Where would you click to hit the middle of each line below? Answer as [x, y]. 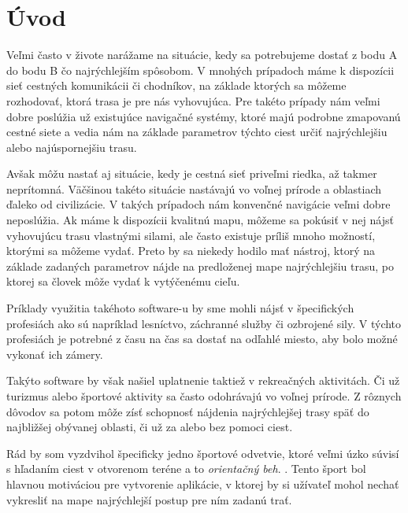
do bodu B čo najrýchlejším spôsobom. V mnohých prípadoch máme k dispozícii [200, 70]
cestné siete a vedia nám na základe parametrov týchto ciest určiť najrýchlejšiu [197, 132]
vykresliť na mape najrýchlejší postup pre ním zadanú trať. [149, 499]
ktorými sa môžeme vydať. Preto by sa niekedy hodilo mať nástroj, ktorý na [191, 251]
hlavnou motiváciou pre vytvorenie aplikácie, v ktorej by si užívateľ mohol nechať [203, 483]
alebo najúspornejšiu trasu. [72, 147]
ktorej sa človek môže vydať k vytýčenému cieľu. [123, 281]
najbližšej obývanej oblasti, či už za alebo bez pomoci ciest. [150, 427]
